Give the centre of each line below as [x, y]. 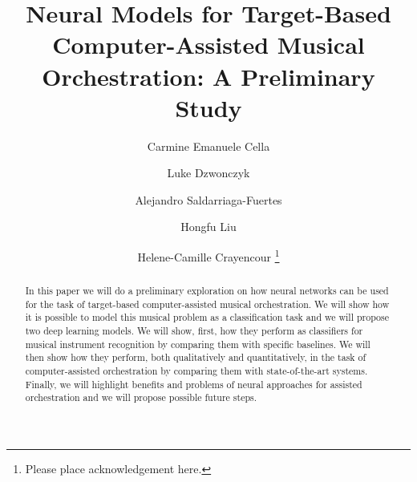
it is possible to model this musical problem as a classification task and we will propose [207, 317]
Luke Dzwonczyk [208, 173]
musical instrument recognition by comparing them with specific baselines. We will [198, 344]
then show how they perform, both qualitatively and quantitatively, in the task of [196, 357]
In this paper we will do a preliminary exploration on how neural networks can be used [207, 291]
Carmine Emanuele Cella [208, 146]
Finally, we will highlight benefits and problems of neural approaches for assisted [194, 384]
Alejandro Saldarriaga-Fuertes [208, 199]
